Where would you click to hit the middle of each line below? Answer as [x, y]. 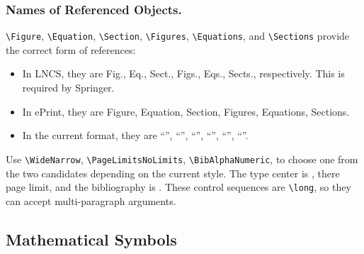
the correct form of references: [71, 49]
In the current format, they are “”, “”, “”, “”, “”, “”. [135, 135]
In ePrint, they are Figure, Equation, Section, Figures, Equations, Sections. [186, 111]
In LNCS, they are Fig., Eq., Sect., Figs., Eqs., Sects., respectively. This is [183, 73]
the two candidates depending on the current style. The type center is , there [173, 173]
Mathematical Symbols [91, 239]
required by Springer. [68, 88]
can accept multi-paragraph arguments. [91, 200]
